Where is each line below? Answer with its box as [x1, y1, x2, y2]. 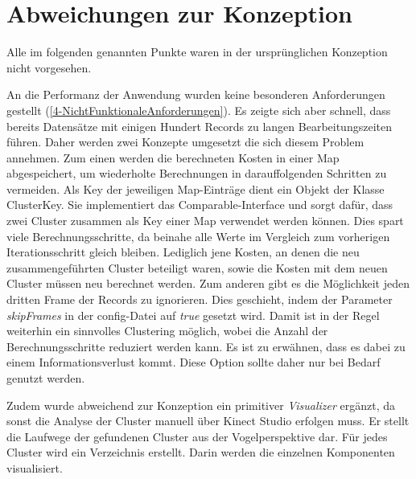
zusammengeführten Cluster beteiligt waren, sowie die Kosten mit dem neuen [6, 259, 388, 276]
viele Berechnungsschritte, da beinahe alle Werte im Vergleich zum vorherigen [6, 227, 390, 244]
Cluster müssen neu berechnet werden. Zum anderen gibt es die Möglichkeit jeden [6, 275, 410, 292]
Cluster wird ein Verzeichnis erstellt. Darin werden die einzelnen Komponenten [6, 444, 395, 461]
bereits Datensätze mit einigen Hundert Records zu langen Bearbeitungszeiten [6, 117, 392, 134]
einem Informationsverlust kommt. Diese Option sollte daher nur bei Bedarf [6, 354, 381, 371]
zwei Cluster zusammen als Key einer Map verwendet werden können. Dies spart [6, 212, 404, 229]
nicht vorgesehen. [6, 59, 92, 76]
